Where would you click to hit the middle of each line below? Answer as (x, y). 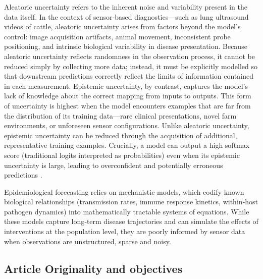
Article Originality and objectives (93, 268)
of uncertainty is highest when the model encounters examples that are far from (127, 105)
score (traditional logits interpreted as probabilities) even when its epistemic (122, 155)
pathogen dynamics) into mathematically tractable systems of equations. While (127, 211)
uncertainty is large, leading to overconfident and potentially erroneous (114, 165)
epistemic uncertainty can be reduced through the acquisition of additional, (121, 135)
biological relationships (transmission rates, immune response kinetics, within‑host (131, 202)
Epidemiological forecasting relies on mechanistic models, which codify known (124, 191)
